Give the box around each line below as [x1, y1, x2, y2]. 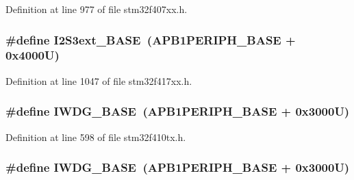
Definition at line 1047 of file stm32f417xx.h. [5, 73, 192, 88]
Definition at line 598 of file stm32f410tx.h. [5, 129, 186, 144]
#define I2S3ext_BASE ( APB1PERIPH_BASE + [5, 31, 296, 48]
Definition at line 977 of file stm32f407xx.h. [5, 2, 188, 16]
